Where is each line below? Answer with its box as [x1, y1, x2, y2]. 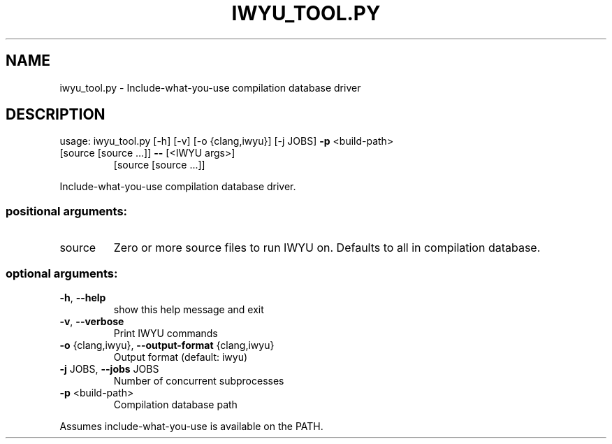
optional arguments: [6, 266, 118, 280]
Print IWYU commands [113, 327, 218, 339]
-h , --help [59, 291, 106, 303]
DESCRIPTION [6, 106, 105, 124]
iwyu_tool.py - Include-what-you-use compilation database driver [59, 81, 361, 94]
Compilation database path [113, 398, 238, 410]
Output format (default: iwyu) [113, 350, 248, 363]
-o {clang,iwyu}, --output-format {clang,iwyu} [59, 338, 275, 351]
